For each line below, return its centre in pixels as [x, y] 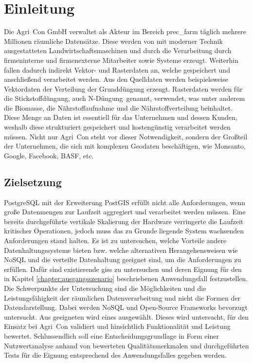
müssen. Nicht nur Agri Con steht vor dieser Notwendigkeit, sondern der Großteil [126, 136]
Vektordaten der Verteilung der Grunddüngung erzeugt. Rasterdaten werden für [123, 88]
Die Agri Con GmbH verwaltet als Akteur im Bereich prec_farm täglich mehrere [125, 31]
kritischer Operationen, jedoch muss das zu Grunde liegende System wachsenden [124, 231]
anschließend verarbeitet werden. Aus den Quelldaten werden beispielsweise [116, 79]
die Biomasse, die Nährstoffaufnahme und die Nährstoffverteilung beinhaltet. [118, 107]
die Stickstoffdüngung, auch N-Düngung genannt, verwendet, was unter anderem [125, 98]
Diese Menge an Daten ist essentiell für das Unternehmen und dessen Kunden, [121, 117]
